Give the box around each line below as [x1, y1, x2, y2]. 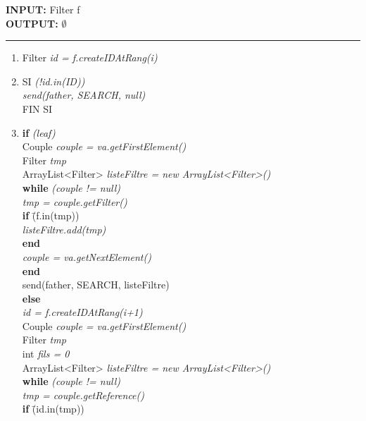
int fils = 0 [22, 346, 70, 361]
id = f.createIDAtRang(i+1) [22, 305, 143, 319]
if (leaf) [22, 125, 56, 140]
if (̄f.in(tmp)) [22, 208, 80, 223]
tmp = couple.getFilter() [22, 194, 127, 209]
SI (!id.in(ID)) [22, 73, 85, 88]
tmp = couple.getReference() [22, 387, 145, 402]
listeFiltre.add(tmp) [22, 221, 106, 236]
